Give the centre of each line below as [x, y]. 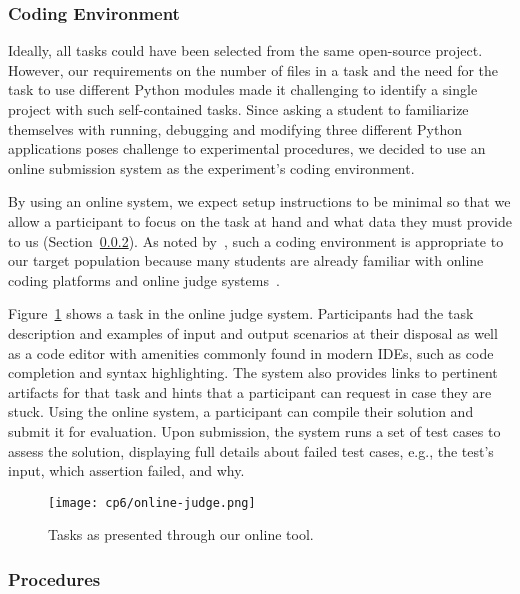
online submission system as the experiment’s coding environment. [211, 167]
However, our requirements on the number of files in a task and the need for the [253, 69]
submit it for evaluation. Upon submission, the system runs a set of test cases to [254, 430]
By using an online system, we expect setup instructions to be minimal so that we [259, 201]
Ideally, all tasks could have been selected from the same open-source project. [245, 50]
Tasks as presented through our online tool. [181, 534]
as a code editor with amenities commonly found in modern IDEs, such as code [251, 352]
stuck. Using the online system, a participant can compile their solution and [241, 411]
